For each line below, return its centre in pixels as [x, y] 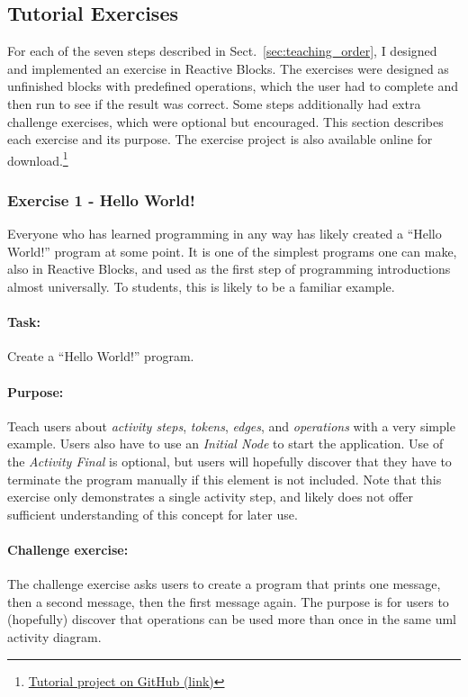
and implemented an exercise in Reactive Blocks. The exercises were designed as [228, 68]
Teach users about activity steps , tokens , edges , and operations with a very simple [231, 425]
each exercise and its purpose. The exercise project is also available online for [220, 139]
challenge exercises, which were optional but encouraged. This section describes [225, 121]
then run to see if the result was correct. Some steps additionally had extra [214, 103]
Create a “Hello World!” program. [101, 356]
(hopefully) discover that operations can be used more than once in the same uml [232, 619]
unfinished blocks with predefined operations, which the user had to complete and [233, 86]
